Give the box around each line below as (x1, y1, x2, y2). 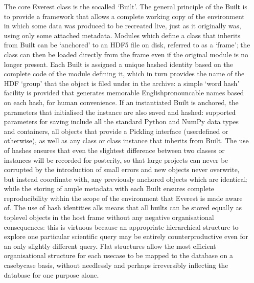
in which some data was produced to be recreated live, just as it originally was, (4, 21, 241, 31)
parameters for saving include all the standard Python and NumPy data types (4, 116, 239, 127)
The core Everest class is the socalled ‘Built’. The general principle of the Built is (4, 1, 247, 11)
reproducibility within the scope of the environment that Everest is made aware (4, 193, 243, 203)
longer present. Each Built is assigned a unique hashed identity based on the (4, 59, 233, 69)
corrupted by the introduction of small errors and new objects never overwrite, (4, 164, 240, 174)
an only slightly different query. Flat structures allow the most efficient (4, 240, 216, 251)
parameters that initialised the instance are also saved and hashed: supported (4, 107, 236, 117)
